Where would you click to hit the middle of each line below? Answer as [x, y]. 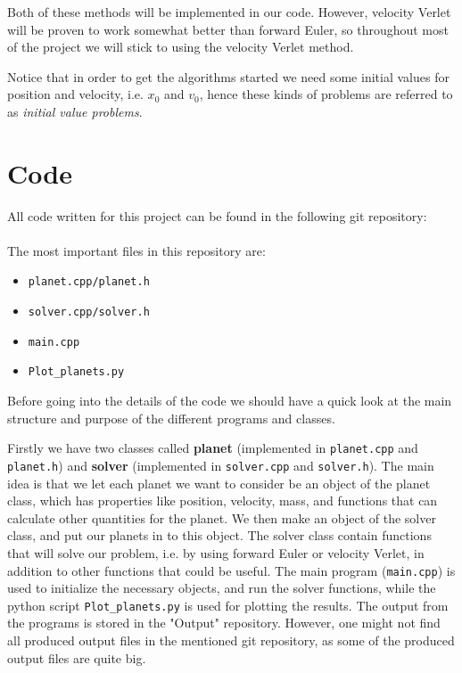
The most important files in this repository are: [136, 250]
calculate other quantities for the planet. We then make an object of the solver [222, 517]
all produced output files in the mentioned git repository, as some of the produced [231, 640]
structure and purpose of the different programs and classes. [171, 418]
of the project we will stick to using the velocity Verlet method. [181, 47]
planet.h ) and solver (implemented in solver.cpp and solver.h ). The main [221, 465]
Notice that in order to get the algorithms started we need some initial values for [228, 76]
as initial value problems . [75, 111]
